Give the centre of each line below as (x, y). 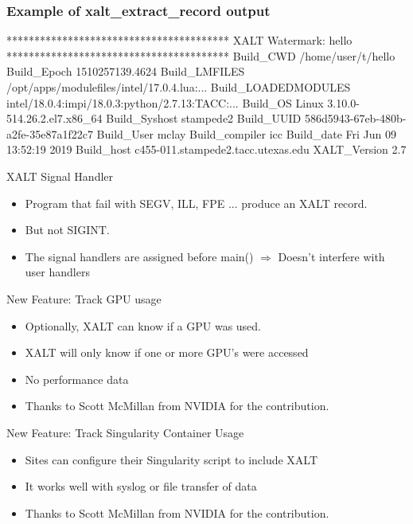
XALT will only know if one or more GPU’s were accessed (167, 352)
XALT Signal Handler (60, 176)
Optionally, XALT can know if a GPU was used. (143, 325)
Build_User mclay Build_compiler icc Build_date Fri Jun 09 (246, 133)
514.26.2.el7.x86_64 (55, 118)
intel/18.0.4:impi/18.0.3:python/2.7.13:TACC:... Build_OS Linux (165, 102)
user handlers (57, 272)
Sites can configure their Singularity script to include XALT (171, 459)
